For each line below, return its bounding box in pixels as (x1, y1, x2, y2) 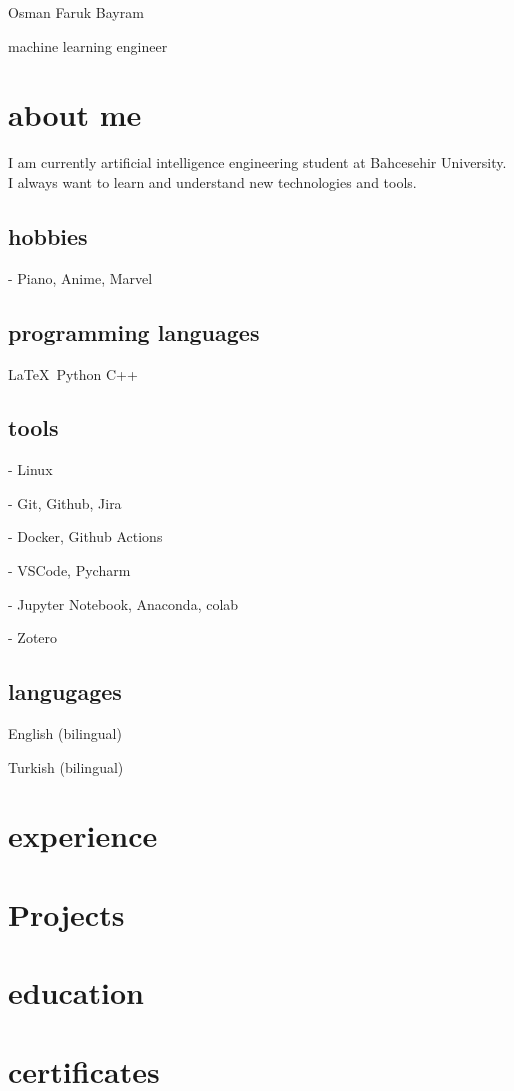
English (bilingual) (8, 723, 122, 744)
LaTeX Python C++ (8, 363, 138, 384)
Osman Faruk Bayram (8, 2, 144, 22)
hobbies (8, 220, 88, 251)
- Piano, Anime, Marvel (8, 267, 153, 288)
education (8, 972, 144, 1013)
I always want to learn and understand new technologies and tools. (8, 171, 417, 192)
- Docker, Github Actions (8, 526, 163, 547)
